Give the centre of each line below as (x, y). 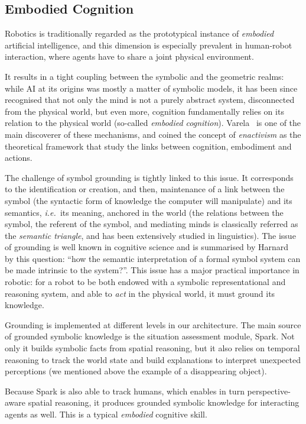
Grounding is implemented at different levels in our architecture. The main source (153, 324)
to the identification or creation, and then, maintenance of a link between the (145, 189)
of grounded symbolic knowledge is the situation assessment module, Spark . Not (150, 336)
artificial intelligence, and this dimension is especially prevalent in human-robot (149, 45)
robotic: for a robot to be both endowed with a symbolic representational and (145, 282)
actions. (19, 158)
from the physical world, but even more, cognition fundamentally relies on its (144, 111)
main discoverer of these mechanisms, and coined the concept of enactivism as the (153, 134)
